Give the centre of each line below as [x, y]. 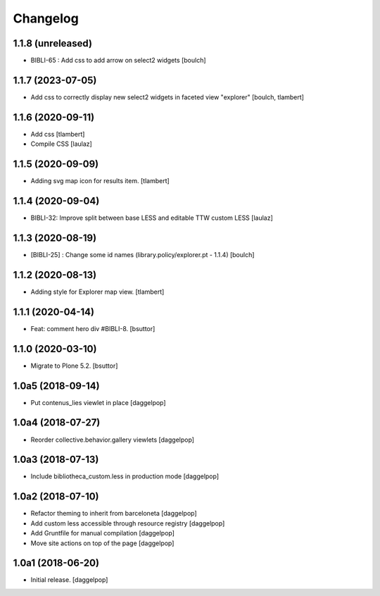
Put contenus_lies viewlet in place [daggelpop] [98, 402]
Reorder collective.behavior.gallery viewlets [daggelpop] [113, 440]
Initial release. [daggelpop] [69, 580]
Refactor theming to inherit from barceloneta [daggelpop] [114, 514]
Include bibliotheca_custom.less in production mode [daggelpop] [125, 476]
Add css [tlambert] [58, 134]
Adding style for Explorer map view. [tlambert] [97, 292]
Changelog [46, 18]
